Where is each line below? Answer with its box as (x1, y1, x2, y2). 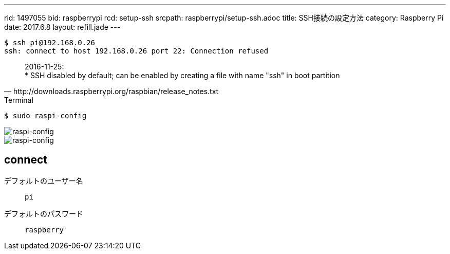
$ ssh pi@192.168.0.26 (4, 39, 96, 47)
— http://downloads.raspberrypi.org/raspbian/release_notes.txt (4, 87, 219, 96)
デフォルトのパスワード (4, 209, 83, 218)
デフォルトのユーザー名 (4, 176, 83, 185)
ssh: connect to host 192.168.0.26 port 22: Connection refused (4, 47, 269, 55)
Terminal (4, 96, 33, 104)
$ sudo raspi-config (4, 112, 87, 120)
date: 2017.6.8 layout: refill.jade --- (4, 23, 121, 31)
